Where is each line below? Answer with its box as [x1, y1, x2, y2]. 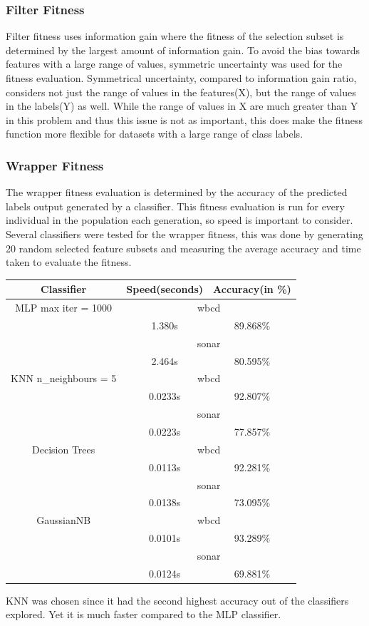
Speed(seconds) [126, 282, 204, 297]
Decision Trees [32, 441, 95, 456]
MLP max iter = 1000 [15, 300, 113, 315]
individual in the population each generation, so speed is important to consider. [6, 212, 353, 227]
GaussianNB [36, 513, 91, 528]
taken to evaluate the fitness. [6, 255, 132, 270]
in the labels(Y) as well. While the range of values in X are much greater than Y [6, 98, 358, 113]
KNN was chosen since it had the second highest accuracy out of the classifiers [6, 592, 349, 607]
